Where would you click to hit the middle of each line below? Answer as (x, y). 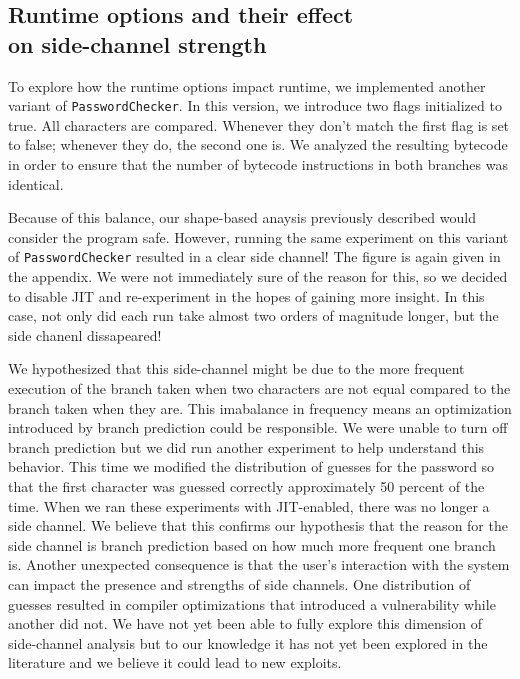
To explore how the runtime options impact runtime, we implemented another (247, 85)
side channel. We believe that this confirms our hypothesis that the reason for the (258, 525)
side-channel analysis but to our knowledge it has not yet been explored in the (248, 642)
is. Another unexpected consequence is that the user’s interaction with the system (259, 564)
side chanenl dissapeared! (85, 334)
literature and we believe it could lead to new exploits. (175, 662)
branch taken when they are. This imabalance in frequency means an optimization (260, 407)
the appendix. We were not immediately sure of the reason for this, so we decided (258, 276)
